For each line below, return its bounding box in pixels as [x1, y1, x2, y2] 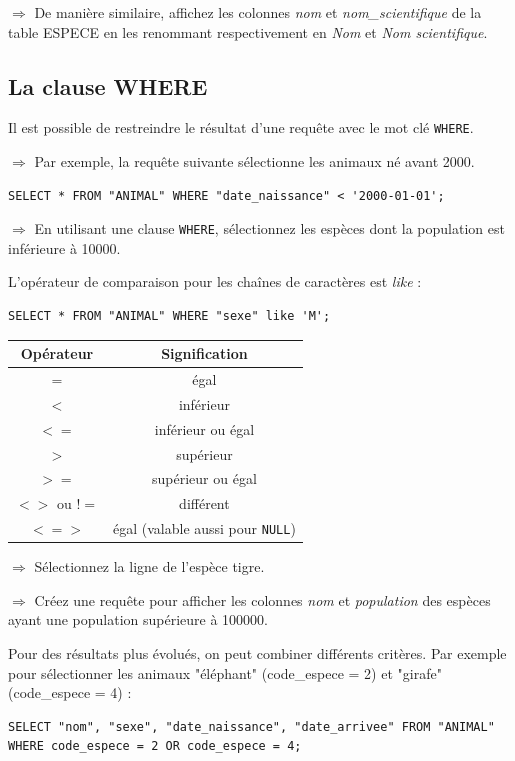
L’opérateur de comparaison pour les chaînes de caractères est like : [8, 271, 422, 292]
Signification [161, 343, 248, 364]
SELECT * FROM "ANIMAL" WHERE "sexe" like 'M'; [8, 309, 331, 324]
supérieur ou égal [152, 468, 257, 489]
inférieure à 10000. [8, 237, 121, 258]
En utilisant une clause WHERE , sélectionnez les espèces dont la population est [34, 218, 505, 239]
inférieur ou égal [154, 418, 255, 439]
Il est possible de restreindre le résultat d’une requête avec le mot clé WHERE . [8, 117, 474, 138]
